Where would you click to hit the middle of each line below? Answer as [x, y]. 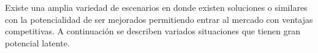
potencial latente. [37, 42]
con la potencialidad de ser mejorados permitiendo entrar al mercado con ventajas [159, 19]
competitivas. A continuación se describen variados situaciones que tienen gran [153, 31]
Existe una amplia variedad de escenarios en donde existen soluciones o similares [156, 7]
